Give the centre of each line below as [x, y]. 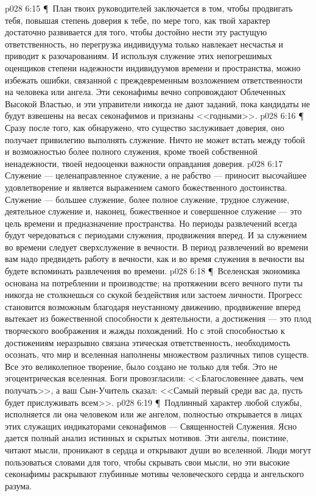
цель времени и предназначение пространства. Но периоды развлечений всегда [151, 223]
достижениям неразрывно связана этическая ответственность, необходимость [148, 342]
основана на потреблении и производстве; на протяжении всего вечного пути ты [154, 282]
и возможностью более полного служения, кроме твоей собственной [131, 151]
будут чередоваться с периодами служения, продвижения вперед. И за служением [156, 235]
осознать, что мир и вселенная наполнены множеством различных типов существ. [157, 354]
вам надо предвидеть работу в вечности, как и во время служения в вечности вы [155, 259]
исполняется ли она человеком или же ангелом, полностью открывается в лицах [154, 414]
